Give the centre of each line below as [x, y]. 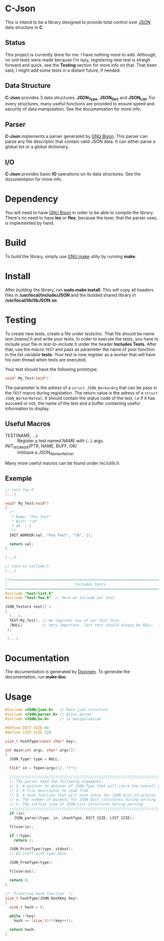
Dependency [32, 199]
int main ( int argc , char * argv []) [40, 750]
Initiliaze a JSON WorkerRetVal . [46, 453]
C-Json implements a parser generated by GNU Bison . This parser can [76, 136]
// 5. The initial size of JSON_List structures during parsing [76, 804]
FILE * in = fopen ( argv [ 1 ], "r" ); [43, 768]
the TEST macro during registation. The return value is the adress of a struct [82, 392]
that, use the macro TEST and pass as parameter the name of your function [80, 349]
